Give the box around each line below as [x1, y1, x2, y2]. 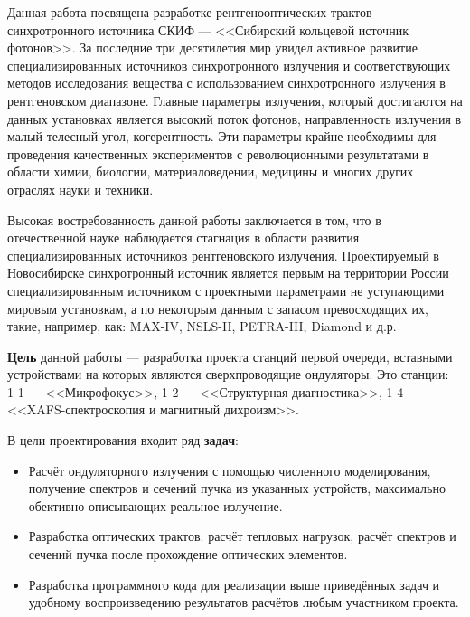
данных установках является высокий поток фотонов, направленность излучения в [7, 109, 462, 128]
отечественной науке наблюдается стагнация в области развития [7, 228, 360, 247]
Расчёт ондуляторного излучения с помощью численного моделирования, [28, 460, 431, 479]
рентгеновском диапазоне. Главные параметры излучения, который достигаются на [7, 90, 463, 109]
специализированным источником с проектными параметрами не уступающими [7, 280, 445, 299]
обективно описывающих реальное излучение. [28, 496, 283, 515]
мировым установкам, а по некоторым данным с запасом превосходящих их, [7, 299, 428, 318]
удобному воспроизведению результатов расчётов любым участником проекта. [28, 593, 459, 612]
